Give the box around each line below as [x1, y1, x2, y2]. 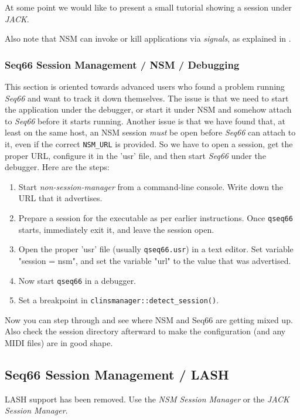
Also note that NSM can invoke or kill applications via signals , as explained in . [5, 32, 291, 45]
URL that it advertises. [18, 192, 103, 204]
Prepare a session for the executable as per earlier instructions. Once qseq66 [18, 212, 293, 223]
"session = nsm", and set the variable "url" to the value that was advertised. [18, 254, 291, 266]
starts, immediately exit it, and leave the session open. [18, 223, 214, 235]
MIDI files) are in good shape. [5, 337, 113, 348]
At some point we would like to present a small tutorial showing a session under [5, 1, 292, 13]
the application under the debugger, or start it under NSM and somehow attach [5, 103, 292, 116]
